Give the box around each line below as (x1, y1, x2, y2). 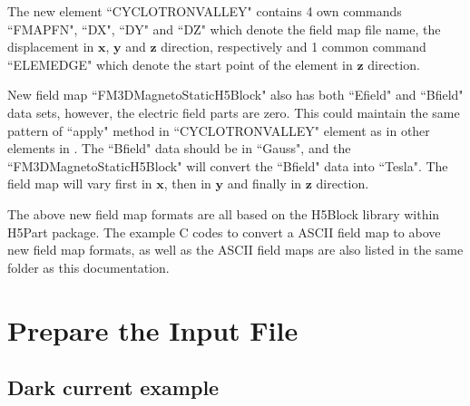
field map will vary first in (7, 174, 152, 193)
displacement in (7, 37, 94, 56)
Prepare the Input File (7, 311, 299, 348)
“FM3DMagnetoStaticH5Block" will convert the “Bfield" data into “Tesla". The (7, 156, 448, 175)
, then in (163, 174, 211, 193)
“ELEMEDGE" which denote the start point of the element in (7, 54, 353, 73)
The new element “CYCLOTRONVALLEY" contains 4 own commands (7, 2, 402, 20)
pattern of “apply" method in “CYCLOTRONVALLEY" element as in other (7, 121, 430, 140)
